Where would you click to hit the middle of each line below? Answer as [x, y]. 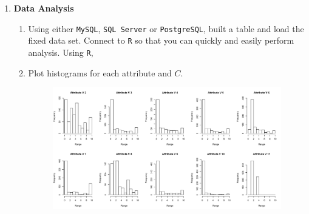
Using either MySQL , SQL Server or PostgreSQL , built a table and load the [166, 28]
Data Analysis [44, 8]
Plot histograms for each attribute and [100, 72]
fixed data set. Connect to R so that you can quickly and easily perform [161, 40]
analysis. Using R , [61, 52]
